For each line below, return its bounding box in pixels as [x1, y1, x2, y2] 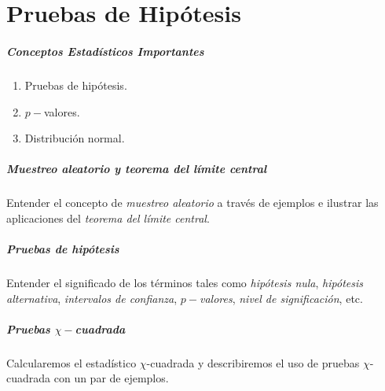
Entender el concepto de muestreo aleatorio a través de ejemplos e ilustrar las [6, 194, 379, 211]
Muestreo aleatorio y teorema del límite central [6, 160, 267, 177]
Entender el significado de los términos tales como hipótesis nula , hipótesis [6, 275, 363, 291]
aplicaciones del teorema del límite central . [6, 209, 210, 226]
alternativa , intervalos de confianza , [6, 290, 178, 306]
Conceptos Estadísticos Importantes [6, 42, 204, 59]
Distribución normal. [24, 130, 125, 146]
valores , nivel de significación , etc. [199, 290, 363, 306]
